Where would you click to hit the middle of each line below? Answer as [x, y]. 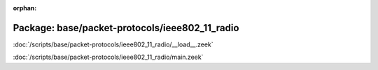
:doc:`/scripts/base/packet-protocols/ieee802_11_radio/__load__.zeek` [113, 44]
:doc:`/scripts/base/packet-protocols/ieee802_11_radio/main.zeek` [108, 57]
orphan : [25, 8]
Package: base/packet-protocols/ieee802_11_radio [126, 28]
